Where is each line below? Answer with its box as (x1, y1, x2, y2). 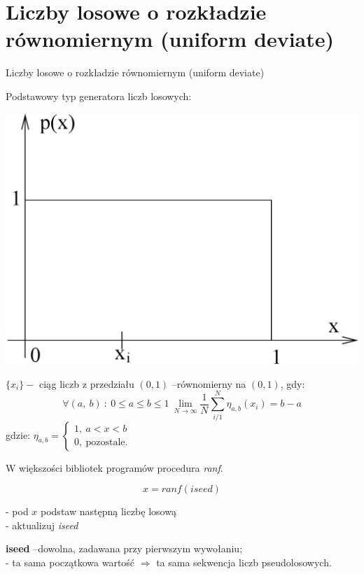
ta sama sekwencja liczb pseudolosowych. (156, 554, 332, 569)
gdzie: (6, 427, 30, 442)
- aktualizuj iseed (6, 517, 78, 532)
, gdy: (280, 376, 305, 391)
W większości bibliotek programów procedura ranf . (6, 460, 223, 475)
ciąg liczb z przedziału (38, 376, 134, 391)
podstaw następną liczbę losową (41, 504, 176, 519)
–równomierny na (171, 376, 246, 391)
